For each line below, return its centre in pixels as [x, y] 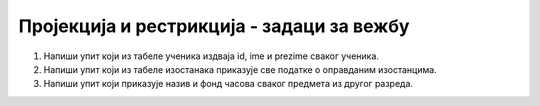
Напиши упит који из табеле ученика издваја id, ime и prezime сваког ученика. [211, 56]
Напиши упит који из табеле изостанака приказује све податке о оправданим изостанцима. [240, 69]
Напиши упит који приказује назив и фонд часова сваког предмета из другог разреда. [228, 84]
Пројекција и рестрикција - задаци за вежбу [214, 26]
